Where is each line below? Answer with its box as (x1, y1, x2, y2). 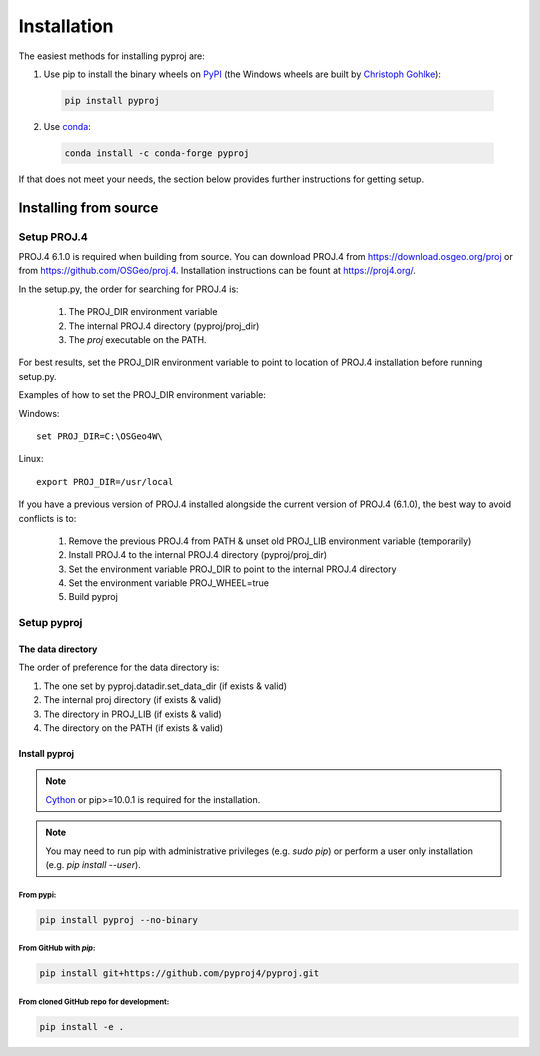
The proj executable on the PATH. (68, 333, 207, 345)
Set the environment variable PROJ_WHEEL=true (68, 577, 270, 589)
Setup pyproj (18, 616, 83, 630)
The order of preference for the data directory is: (18, 661, 220, 674)
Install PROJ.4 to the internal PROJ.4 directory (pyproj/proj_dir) (68, 549, 328, 561)
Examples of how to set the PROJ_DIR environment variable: (18, 389, 267, 401)
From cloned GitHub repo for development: (18, 996, 170, 1007)
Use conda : (43, 120, 92, 132)
